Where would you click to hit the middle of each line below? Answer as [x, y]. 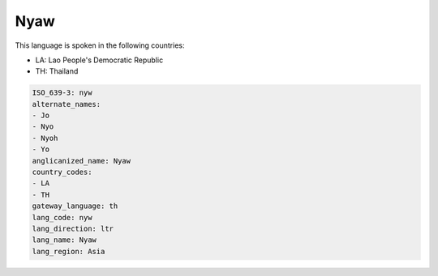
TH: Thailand [57, 71]
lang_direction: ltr [73, 229]
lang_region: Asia [69, 251]
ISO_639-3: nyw [62, 93]
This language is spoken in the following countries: [100, 45]
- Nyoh [45, 138]
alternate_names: [67, 104]
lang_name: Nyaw [64, 240]
